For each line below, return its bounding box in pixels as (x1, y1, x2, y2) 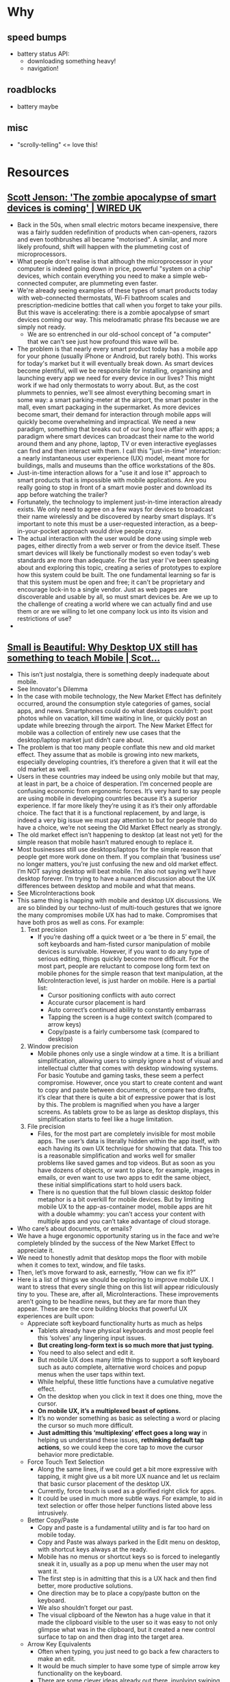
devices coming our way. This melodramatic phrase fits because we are (16, 315, 220, 323)
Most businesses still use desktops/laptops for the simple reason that (16, 845, 214, 854)
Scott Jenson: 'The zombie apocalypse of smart (7, 191, 217, 203)
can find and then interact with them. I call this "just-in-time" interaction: (16, 447, 221, 455)
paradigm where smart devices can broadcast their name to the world (16, 432, 214, 440)
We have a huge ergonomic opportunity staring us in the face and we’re (16, 1232, 220, 1240)
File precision (27, 1123, 66, 1131)
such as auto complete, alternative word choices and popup (37, 1363, 207, 1371)
